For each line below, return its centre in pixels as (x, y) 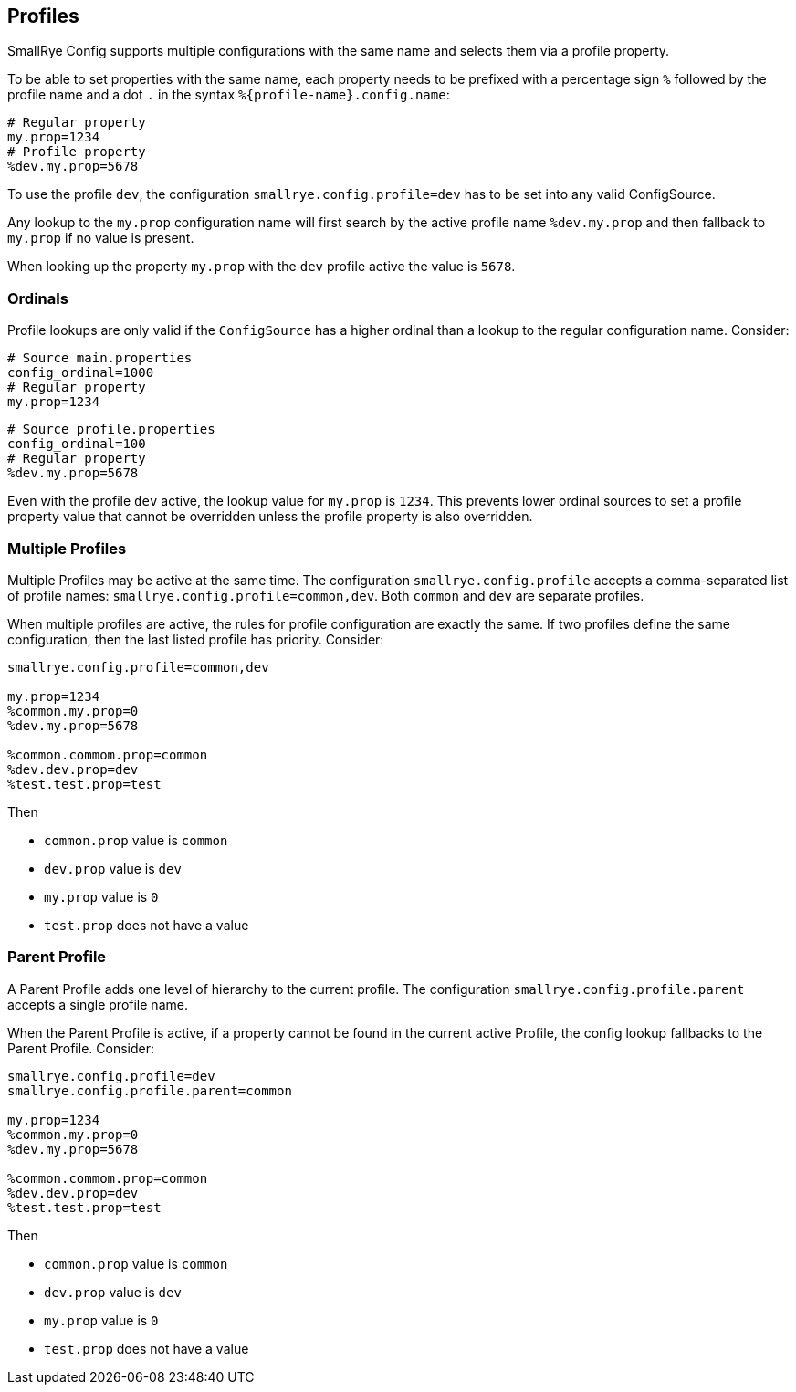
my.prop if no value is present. (101, 238)
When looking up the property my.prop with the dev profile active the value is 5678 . (262, 267)
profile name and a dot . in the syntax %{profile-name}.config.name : (229, 95)
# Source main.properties (100, 358)
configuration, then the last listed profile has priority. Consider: (196, 639)
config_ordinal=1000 (81, 373)
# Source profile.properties (111, 429)
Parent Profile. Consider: (81, 1048)
